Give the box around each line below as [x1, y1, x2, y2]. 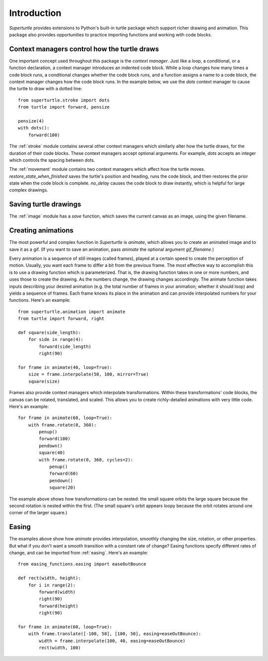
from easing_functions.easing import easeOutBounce [18, 561, 146, 567]
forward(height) [39, 603, 78, 609]
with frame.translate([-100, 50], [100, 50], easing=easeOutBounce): [28, 631, 201, 637]
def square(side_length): [18, 330, 81, 335]
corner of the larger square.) [9, 510, 67, 516]
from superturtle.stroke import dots [18, 97, 110, 103]
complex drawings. [9, 187, 48, 193]
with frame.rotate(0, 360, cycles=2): [39, 457, 134, 462]
